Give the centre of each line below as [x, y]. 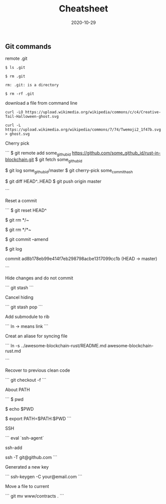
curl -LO [14, 112]
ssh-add [14, 448]
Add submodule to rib [27, 316]
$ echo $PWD [19, 409]
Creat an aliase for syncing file [37, 336]
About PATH [18, 389]
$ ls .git [15, 68]
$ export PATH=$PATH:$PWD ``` [38, 418]
